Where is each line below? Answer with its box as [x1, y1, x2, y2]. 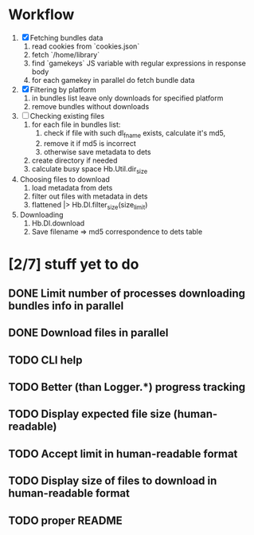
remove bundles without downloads [31, 101, 150, 111]
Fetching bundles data [29, 33, 104, 42]
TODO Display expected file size [8, 407, 171, 421]
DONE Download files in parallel [8, 326, 169, 340]
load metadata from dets [31, 183, 113, 192]
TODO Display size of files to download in [8, 474, 217, 488]
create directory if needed [31, 155, 118, 165]
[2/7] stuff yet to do [8, 255, 139, 273]
